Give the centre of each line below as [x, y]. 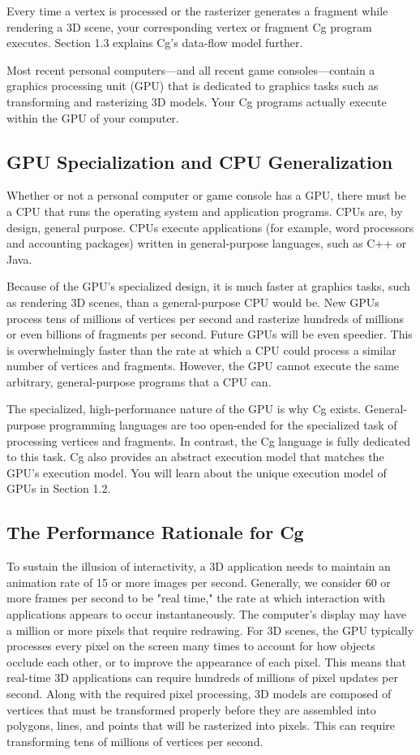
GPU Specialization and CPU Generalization [200, 161]
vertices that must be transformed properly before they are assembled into [191, 709]
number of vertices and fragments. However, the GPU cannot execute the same [203, 366]
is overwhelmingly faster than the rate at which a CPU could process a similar [201, 349]
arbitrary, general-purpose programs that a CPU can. [139, 381]
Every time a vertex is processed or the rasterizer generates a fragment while [197, 11]
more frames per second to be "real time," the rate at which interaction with [196, 598]
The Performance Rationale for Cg [155, 532]
